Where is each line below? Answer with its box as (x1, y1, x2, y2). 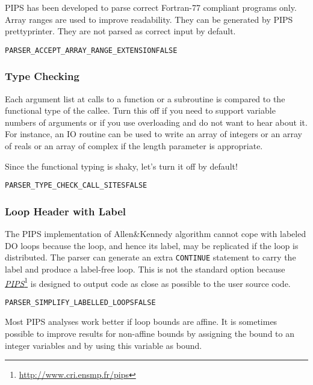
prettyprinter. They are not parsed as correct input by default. (5, 25, 236, 37)
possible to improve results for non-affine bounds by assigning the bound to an (5, 327, 294, 340)
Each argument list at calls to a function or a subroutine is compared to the (5, 92, 285, 105)
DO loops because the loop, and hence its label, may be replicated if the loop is (5, 239, 299, 251)
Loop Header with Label (5, 203, 126, 218)
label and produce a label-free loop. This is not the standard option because (5, 262, 285, 275)
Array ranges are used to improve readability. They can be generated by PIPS (5, 13, 293, 25)
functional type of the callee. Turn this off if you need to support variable (5, 104, 276, 117)
